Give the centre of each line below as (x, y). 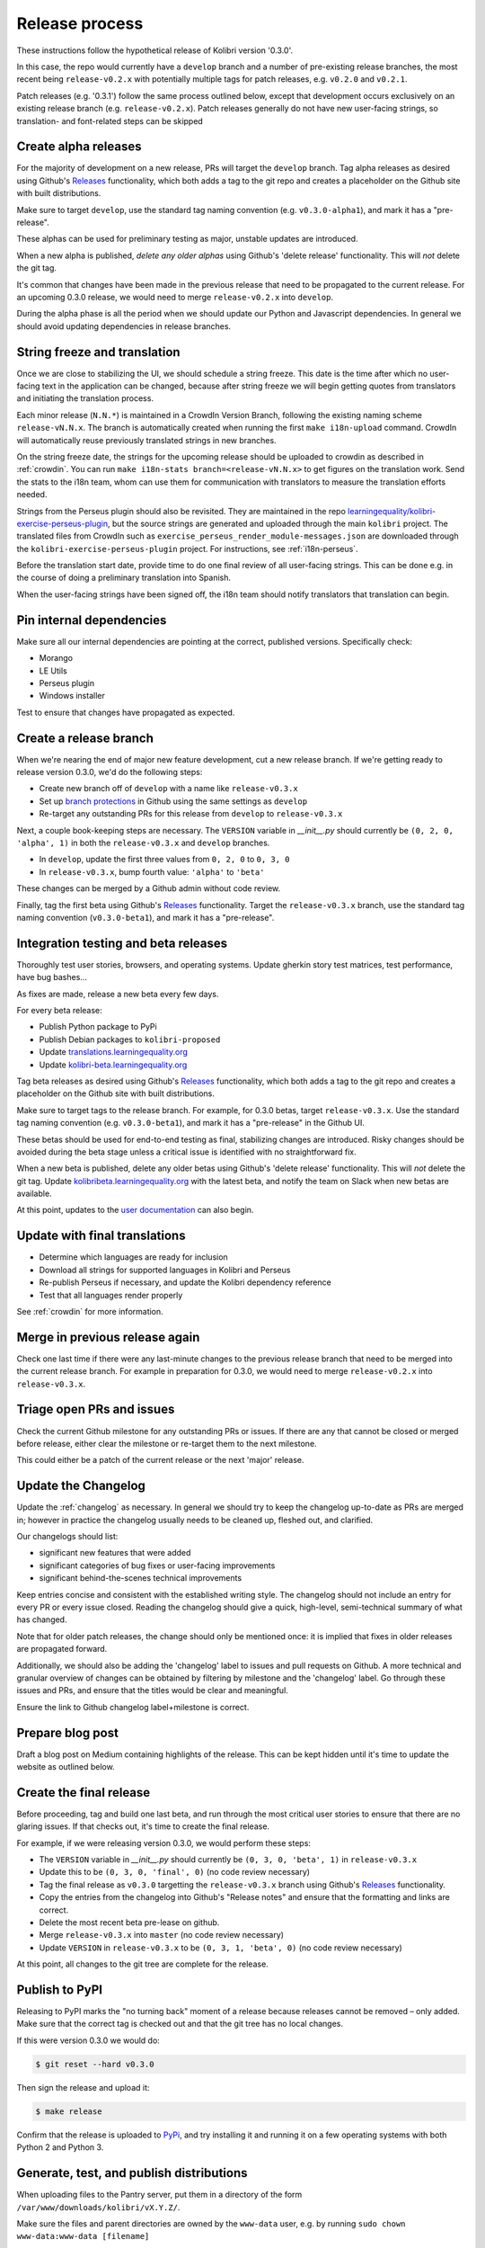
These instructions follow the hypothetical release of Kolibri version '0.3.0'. (155, 50)
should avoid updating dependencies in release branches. (124, 326)
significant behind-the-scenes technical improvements (141, 1578)
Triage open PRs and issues (96, 1409)
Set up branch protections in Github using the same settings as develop (173, 801)
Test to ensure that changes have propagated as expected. (126, 712)
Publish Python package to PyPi (98, 1027)
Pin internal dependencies (92, 620)
